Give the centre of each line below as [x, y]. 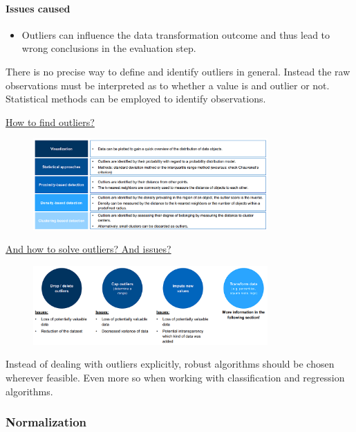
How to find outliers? [50, 121]
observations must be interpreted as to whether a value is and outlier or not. [168, 85]
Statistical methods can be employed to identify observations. [136, 99]
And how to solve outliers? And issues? [88, 249]
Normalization [46, 422]
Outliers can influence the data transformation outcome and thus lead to [176, 34]
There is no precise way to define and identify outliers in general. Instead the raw [178, 71]
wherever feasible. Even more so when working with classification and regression [175, 377]
